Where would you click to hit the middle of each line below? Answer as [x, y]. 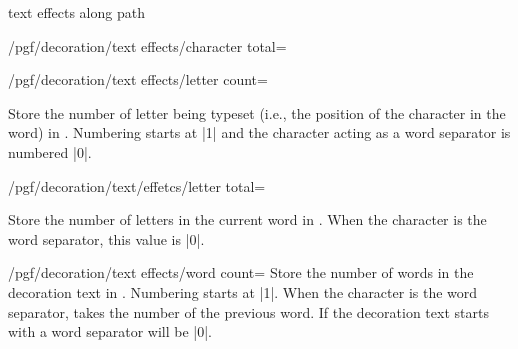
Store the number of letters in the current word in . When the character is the [247, 219]
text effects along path [76, 12]
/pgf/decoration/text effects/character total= [147, 45]
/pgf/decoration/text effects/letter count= [138, 79]
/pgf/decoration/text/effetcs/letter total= [137, 185]
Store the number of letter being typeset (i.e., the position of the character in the [257, 112]
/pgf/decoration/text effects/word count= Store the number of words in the [241, 272]
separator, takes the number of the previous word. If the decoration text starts [248, 311]
